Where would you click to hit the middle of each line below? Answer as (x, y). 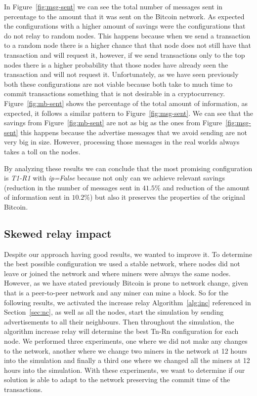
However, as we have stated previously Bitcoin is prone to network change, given (126, 283)
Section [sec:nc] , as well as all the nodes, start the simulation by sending (114, 312)
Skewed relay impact (58, 233)
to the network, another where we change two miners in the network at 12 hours (126, 350)
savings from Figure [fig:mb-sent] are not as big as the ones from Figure (113, 123)
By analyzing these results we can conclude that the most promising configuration (128, 168)
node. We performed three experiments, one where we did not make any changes (126, 341)
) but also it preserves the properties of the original (168, 197)
